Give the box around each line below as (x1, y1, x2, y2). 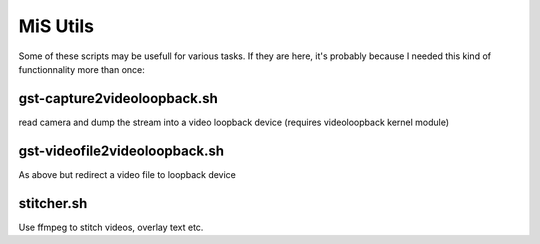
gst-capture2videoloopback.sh (18, 90, 219, 107)
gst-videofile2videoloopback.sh (18, 142, 225, 159)
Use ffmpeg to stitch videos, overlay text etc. (18, 221, 204, 233)
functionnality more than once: (18, 63, 145, 75)
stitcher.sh (18, 195, 88, 212)
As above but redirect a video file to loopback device (18, 168, 237, 180)
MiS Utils (18, 15, 95, 37)
